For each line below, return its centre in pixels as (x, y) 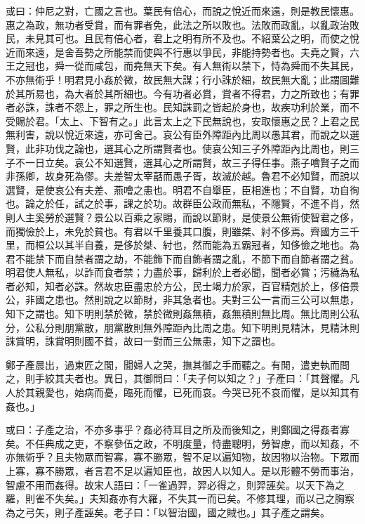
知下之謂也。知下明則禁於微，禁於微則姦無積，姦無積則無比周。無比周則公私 (182, 314)
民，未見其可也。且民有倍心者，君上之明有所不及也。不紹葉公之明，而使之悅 (182, 38)
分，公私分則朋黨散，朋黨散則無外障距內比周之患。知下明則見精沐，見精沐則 (182, 327)
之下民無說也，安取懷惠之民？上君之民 (271, 120)
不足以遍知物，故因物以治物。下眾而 (276, 457)
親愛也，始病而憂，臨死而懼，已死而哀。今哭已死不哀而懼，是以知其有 (197, 392)
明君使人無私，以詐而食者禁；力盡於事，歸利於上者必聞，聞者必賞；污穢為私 (182, 272)
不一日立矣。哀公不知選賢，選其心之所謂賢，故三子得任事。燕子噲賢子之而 (187, 162)
